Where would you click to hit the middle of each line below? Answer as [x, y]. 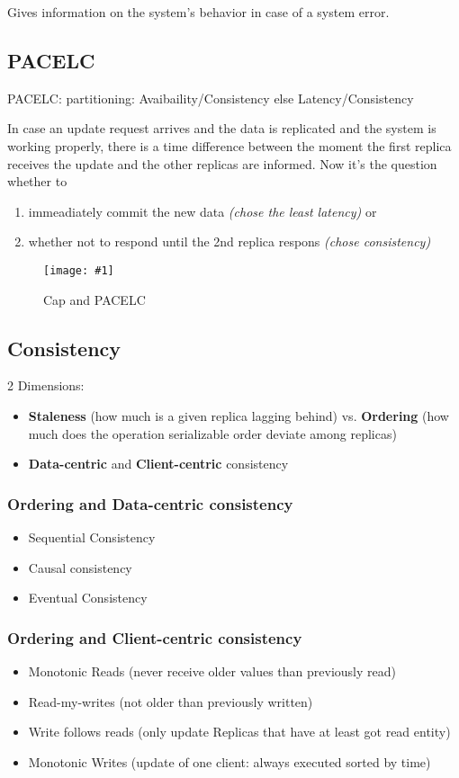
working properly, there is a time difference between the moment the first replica [229, 145]
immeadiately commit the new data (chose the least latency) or [202, 211]
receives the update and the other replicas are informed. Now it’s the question [222, 163]
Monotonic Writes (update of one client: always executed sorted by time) [229, 761]
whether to [37, 181]
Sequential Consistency [92, 537]
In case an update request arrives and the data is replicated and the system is [222, 128]
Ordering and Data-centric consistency [150, 503]
